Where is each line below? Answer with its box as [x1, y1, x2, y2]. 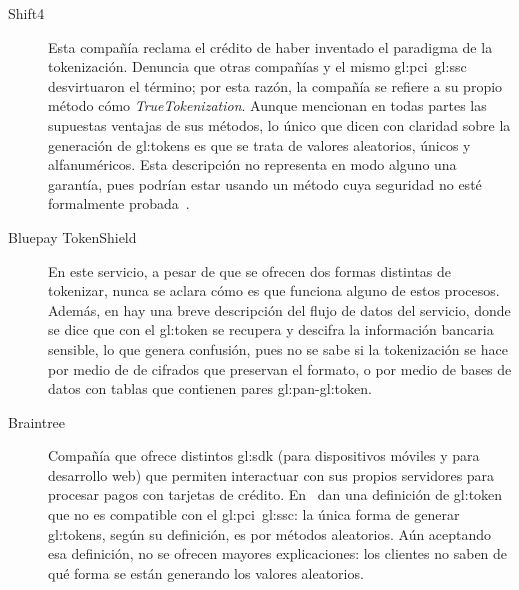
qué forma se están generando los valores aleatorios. [48, 562, 364, 583]
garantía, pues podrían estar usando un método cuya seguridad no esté [48, 173, 482, 194]
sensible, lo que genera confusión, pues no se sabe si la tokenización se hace [48, 338, 508, 359]
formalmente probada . [48, 193, 190, 214]
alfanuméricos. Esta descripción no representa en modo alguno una [48, 154, 457, 175]
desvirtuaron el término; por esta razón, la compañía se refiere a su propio [48, 75, 503, 96]
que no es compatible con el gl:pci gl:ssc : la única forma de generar [48, 504, 460, 525]
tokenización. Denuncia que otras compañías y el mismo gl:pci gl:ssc [48, 56, 467, 77]
